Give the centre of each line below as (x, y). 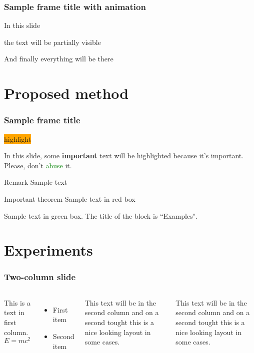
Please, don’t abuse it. (38, 165)
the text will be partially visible (52, 42)
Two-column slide (40, 277)
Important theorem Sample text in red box (70, 198)
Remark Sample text (36, 182)
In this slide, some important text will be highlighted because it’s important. (124, 156)
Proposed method (66, 93)
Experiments (48, 250)
